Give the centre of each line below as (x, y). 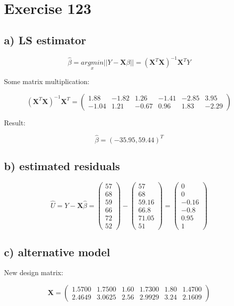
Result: (15, 122)
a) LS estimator (45, 40)
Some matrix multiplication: (47, 81)
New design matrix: (34, 272)
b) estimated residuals (62, 166)
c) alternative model (57, 252)
